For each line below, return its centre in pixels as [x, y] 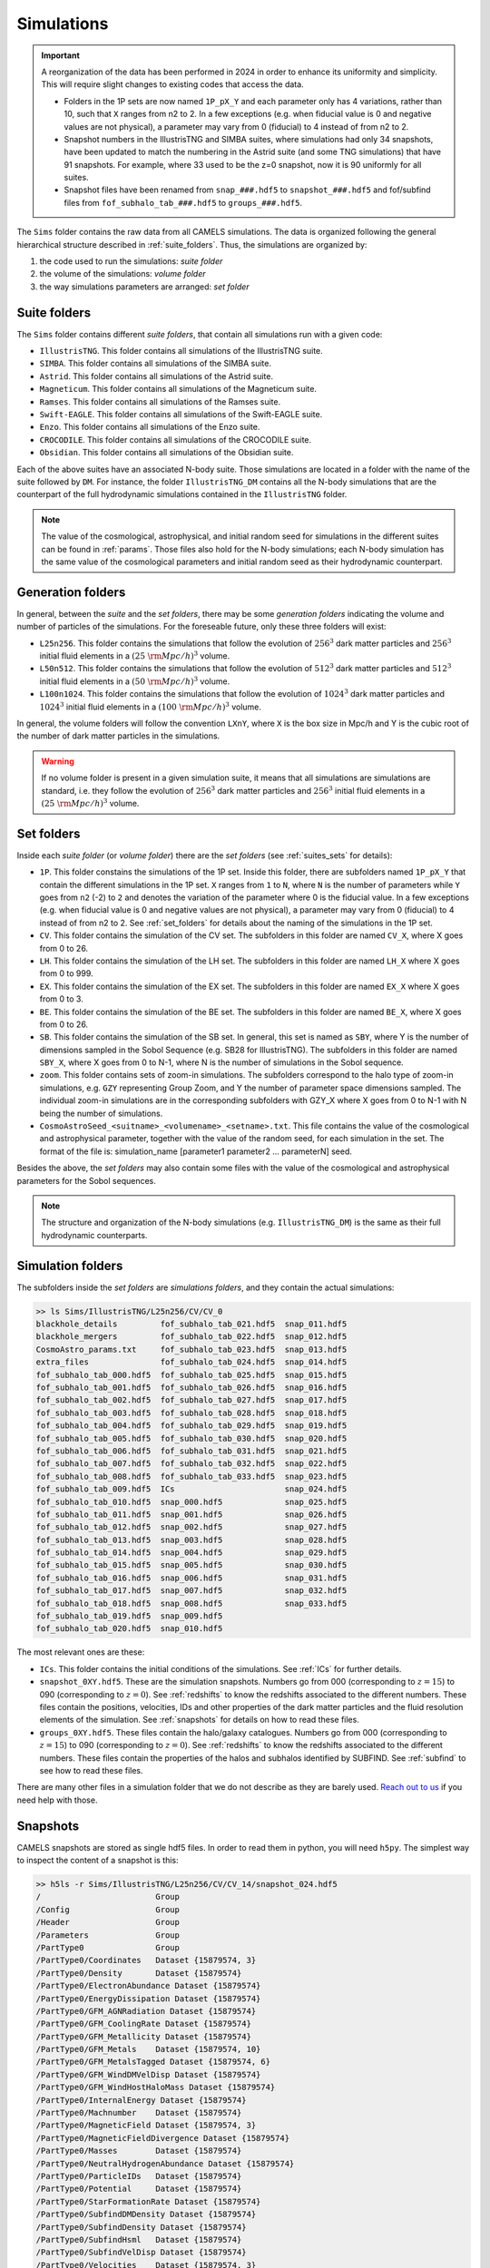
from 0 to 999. [67, 973]
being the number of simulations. [101, 1113]
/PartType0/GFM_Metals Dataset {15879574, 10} [148, 2049]
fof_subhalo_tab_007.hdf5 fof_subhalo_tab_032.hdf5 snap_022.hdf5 [191, 1464]
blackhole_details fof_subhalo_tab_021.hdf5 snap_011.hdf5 [191, 1324]
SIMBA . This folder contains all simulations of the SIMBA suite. [156, 364]
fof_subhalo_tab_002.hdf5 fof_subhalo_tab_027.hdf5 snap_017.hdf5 [191, 1400]
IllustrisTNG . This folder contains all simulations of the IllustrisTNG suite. [181, 351]
